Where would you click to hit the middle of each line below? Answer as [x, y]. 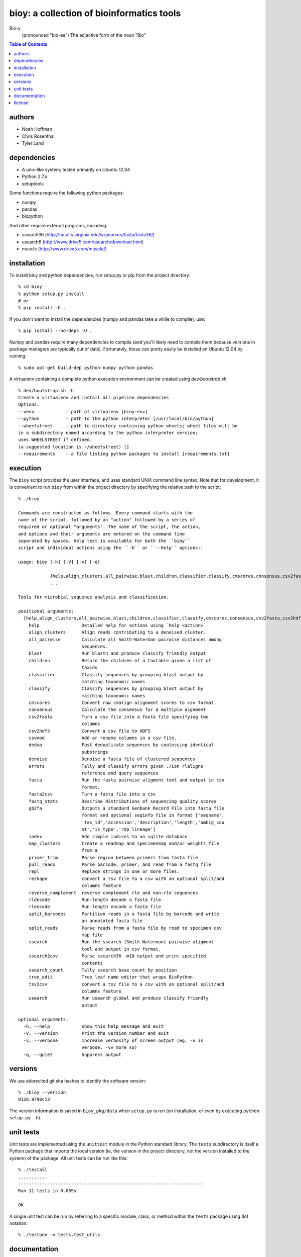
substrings [95, 752]
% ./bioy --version [42, 1092]
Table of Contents [28, 44]
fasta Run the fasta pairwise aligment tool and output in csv [126, 780]
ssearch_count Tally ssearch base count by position [103, 970]
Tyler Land [33, 143]
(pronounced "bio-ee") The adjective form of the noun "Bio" [84, 35]
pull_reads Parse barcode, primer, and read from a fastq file [120, 865]
